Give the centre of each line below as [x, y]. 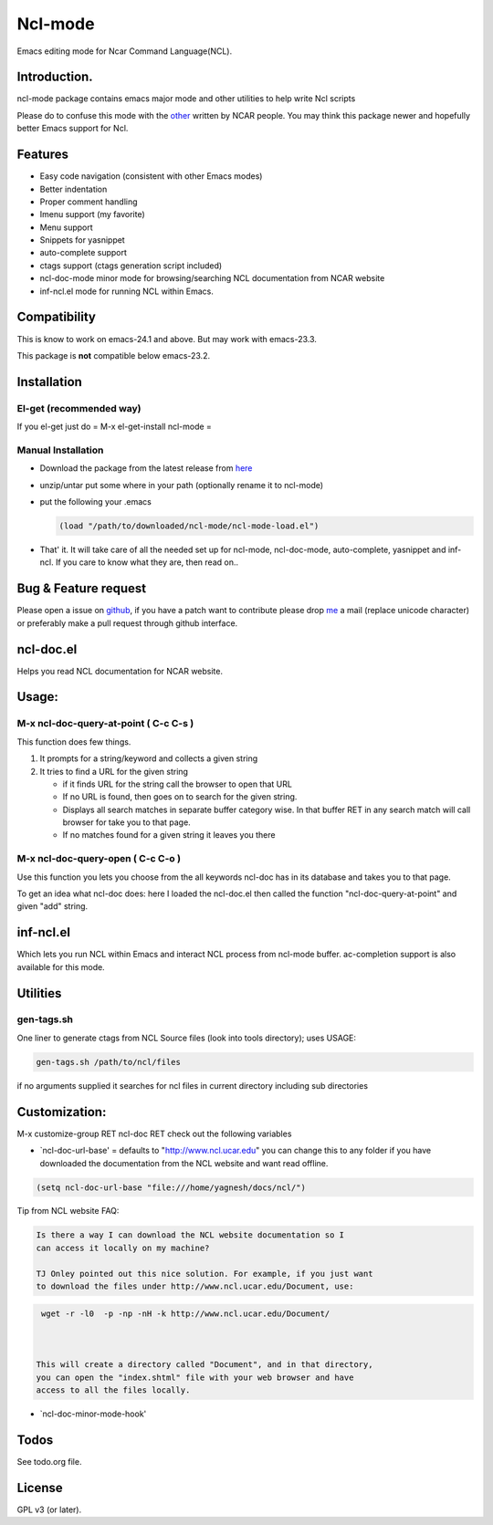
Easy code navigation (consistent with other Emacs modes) [151, 176]
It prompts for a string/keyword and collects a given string [149, 758]
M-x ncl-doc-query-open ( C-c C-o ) [99, 859]
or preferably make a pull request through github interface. [127, 623]
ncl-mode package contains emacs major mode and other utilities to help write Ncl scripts [186, 99]
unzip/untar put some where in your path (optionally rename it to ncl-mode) [182, 485]
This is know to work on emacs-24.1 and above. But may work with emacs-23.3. [167, 339]
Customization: [62, 1112]
